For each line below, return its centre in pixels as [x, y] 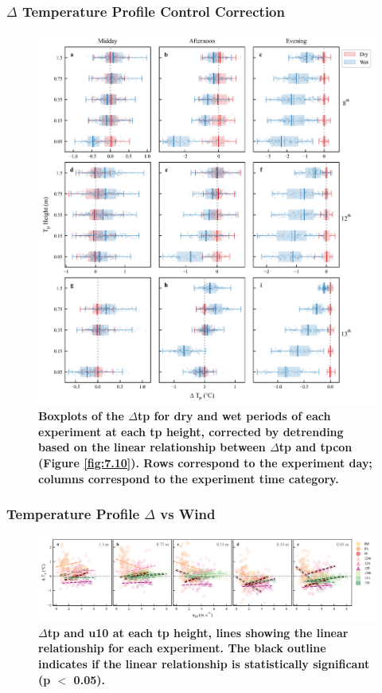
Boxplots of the [81, 416]
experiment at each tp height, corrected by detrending [191, 431]
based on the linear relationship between [152, 447]
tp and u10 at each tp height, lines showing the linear [198, 632]
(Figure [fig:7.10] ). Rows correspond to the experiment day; [205, 462]
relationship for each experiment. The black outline [182, 648]
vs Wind [188, 514]
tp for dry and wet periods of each [234, 416]
